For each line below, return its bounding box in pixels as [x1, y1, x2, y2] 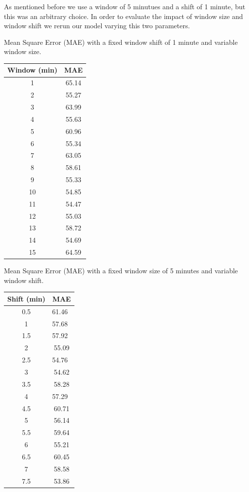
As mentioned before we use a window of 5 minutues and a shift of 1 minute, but [4, 1, 246, 11]
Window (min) [7, 65, 57, 75]
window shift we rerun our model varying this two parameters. [4, 20, 190, 31]
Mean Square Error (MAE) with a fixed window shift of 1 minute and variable [4, 37, 238, 47]
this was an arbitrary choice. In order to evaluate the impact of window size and [4, 11, 243, 21]
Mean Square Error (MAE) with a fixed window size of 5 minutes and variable [4, 265, 238, 276]
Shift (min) [7, 293, 46, 303]
